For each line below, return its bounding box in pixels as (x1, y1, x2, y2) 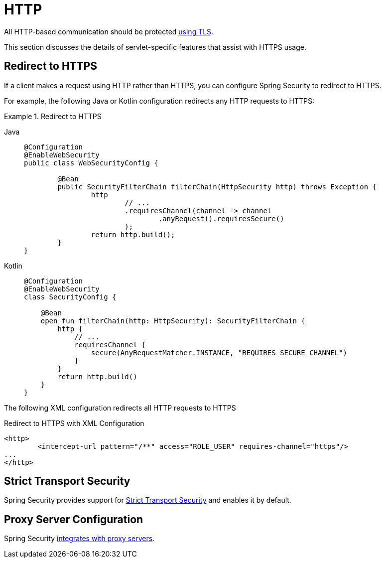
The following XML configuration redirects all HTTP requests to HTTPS (4, 403, 236, 412)
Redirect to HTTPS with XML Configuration (4, 419, 144, 427)
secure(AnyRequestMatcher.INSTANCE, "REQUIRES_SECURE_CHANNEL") (91, 348, 348, 357)
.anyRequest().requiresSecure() (158, 214, 284, 223)
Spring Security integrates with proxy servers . (4, 534, 155, 543)
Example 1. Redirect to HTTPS (4, 112, 102, 121)
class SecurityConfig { (24, 292, 117, 301)
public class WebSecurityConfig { (24, 158, 158, 167)
